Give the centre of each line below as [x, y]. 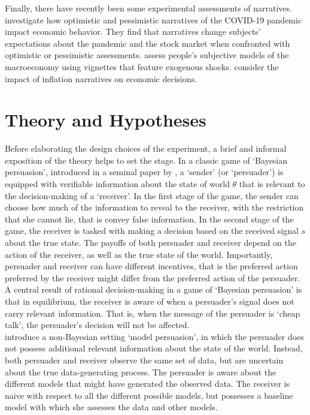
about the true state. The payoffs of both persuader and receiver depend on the [151, 243]
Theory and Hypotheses [106, 120]
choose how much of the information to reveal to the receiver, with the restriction [154, 207]
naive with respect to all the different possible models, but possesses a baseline [149, 395]
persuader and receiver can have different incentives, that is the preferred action [151, 266]
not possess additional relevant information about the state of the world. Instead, [154, 348]
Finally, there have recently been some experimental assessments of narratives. [148, 8]
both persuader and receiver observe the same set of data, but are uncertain [144, 360]
